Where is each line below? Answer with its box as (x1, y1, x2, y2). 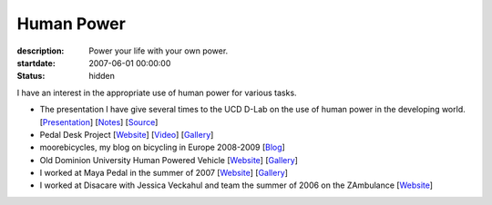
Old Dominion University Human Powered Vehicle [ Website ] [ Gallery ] (39, 154, 298, 165)
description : (16, 45, 65, 56)
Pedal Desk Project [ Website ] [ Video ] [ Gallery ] (39, 129, 214, 140)
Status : (16, 71, 46, 82)
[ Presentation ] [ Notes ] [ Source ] (39, 116, 159, 127)
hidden (88, 71, 116, 82)
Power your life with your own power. (88, 45, 229, 56)
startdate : (16, 57, 56, 68)
